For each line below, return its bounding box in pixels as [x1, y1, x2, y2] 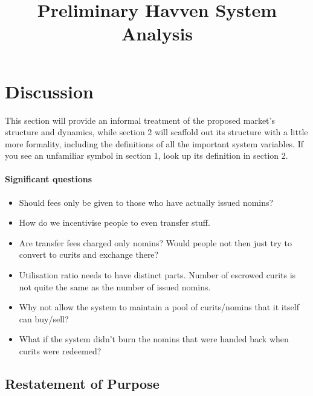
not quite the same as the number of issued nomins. [19, 280, 211, 293]
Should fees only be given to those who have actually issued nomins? [19, 196, 274, 208]
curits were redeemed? [19, 345, 102, 357]
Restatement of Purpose [5, 374, 160, 392]
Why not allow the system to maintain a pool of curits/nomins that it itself [19, 301, 299, 313]
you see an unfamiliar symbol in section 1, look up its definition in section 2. [5, 149, 288, 162]
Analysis [121, 21, 193, 46]
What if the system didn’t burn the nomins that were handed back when [19, 333, 289, 345]
